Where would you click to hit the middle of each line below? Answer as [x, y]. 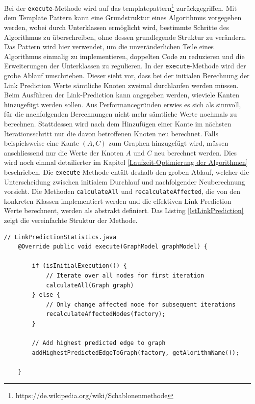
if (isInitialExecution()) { [79, 266]
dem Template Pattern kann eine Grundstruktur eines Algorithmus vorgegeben [123, 17]
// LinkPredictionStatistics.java [60, 237]
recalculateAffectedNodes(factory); [106, 314]
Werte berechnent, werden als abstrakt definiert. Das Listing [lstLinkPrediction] [124, 210]
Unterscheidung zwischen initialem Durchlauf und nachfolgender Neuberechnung [125, 181]
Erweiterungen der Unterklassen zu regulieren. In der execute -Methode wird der [125, 66]
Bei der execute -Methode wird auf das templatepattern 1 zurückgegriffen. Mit [120, 7]
